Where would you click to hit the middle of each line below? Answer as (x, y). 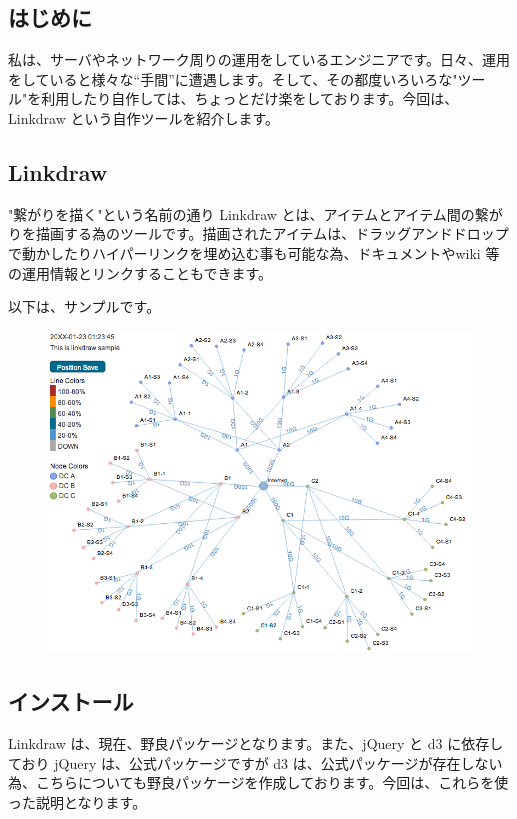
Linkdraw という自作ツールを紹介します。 (144, 117)
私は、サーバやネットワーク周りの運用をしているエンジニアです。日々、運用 (259, 59)
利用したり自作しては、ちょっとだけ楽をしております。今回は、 (250, 98)
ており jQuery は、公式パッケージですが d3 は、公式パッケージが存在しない (255, 762)
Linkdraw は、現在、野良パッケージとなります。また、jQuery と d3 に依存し (256, 743)
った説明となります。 (77, 801)
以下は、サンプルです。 (84, 306)
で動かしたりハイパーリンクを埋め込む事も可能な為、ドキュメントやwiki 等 (254, 252)
